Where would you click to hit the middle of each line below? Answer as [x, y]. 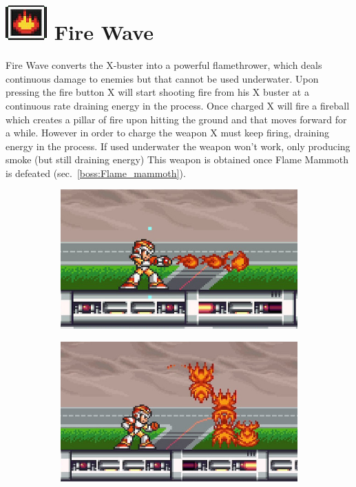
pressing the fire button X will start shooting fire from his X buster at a [157, 92]
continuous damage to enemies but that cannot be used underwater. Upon [162, 78]
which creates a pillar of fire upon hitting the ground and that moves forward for [176, 119]
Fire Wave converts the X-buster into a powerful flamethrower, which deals [164, 65]
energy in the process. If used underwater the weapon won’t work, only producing [178, 146]
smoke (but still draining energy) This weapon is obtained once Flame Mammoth [177, 159]
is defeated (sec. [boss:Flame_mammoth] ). [96, 173]
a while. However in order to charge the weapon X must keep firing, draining [168, 133]
